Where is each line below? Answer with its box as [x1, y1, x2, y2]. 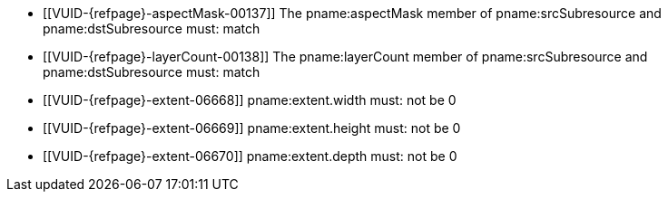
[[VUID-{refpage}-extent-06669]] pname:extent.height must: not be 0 [43, 120, 461, 136]
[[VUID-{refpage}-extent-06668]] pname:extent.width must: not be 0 [43, 92, 457, 108]
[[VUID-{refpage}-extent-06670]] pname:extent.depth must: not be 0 [43, 148, 457, 164]
